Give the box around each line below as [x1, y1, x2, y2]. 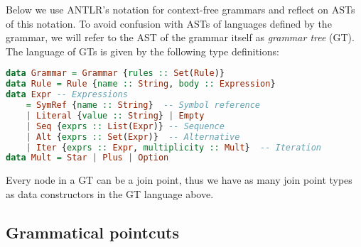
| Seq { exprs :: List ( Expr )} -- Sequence [26, 121, 225, 131]
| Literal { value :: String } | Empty [26, 110, 205, 121]
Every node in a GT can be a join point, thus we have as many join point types [6, 172, 352, 187]
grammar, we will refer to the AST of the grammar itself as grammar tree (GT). [6, 30, 355, 45]
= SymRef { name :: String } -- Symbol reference [26, 100, 261, 110]
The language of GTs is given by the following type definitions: [6, 43, 279, 58]
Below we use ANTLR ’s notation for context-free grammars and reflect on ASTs [6, 2, 355, 16]
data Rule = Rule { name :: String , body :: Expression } [6, 79, 276, 89]
